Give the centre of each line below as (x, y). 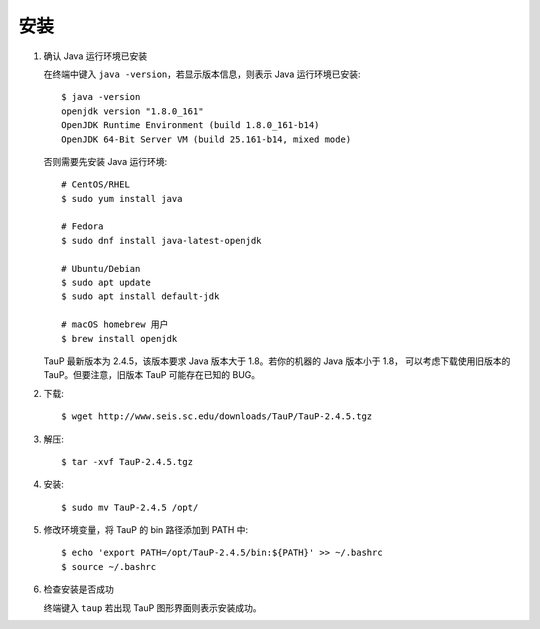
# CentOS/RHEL (95, 184)
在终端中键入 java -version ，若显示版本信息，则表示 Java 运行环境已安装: (202, 74)
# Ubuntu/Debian (101, 268)
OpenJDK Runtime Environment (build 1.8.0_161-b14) (190, 125)
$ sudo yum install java (122, 198)
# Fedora (82, 226)
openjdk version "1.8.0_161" (132, 111)
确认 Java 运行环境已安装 (95, 56)
